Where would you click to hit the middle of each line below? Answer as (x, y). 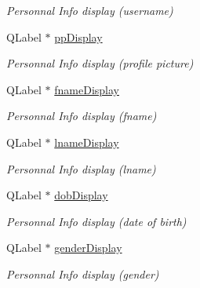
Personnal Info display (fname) (82, 116)
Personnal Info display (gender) (83, 273)
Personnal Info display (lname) (81, 168)
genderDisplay (88, 248)
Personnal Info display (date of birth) (96, 221)
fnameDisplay (87, 89)
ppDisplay (78, 36)
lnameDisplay (87, 142)
